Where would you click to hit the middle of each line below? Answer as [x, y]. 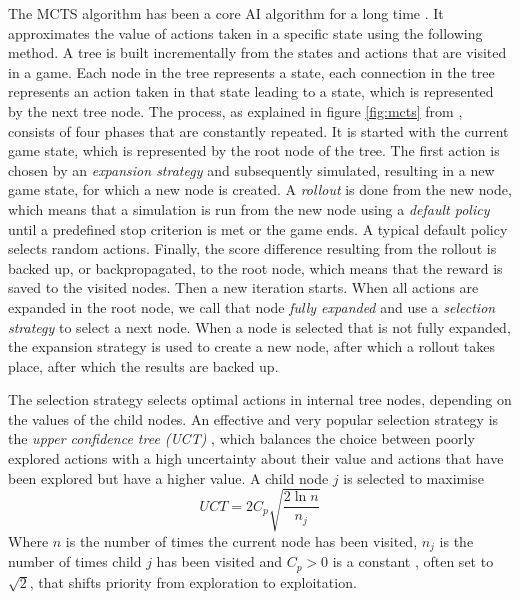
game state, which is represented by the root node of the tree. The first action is [254, 150]
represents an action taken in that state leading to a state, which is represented [251, 91]
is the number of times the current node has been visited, [241, 540]
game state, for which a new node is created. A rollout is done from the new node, [260, 189]
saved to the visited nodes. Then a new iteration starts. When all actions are [243, 287]
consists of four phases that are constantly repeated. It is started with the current [258, 130]
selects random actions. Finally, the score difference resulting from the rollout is [252, 248]
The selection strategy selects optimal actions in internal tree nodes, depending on [260, 399]
